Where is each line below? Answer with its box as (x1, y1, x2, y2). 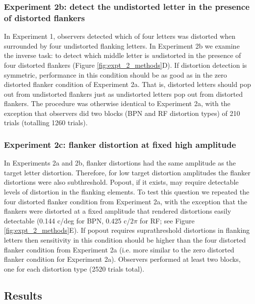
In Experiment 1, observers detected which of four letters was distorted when (4, 31, 236, 41)
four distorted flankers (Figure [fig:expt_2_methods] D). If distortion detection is (4, 59, 247, 70)
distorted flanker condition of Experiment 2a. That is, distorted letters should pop (4, 79, 251, 89)
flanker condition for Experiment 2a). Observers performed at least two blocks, (4, 254, 241, 264)
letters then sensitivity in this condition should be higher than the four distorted (4, 235, 246, 245)
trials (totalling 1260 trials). (4, 117, 88, 128)
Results (4, 287, 42, 303)
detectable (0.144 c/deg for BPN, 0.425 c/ (4, 215, 130, 225)
